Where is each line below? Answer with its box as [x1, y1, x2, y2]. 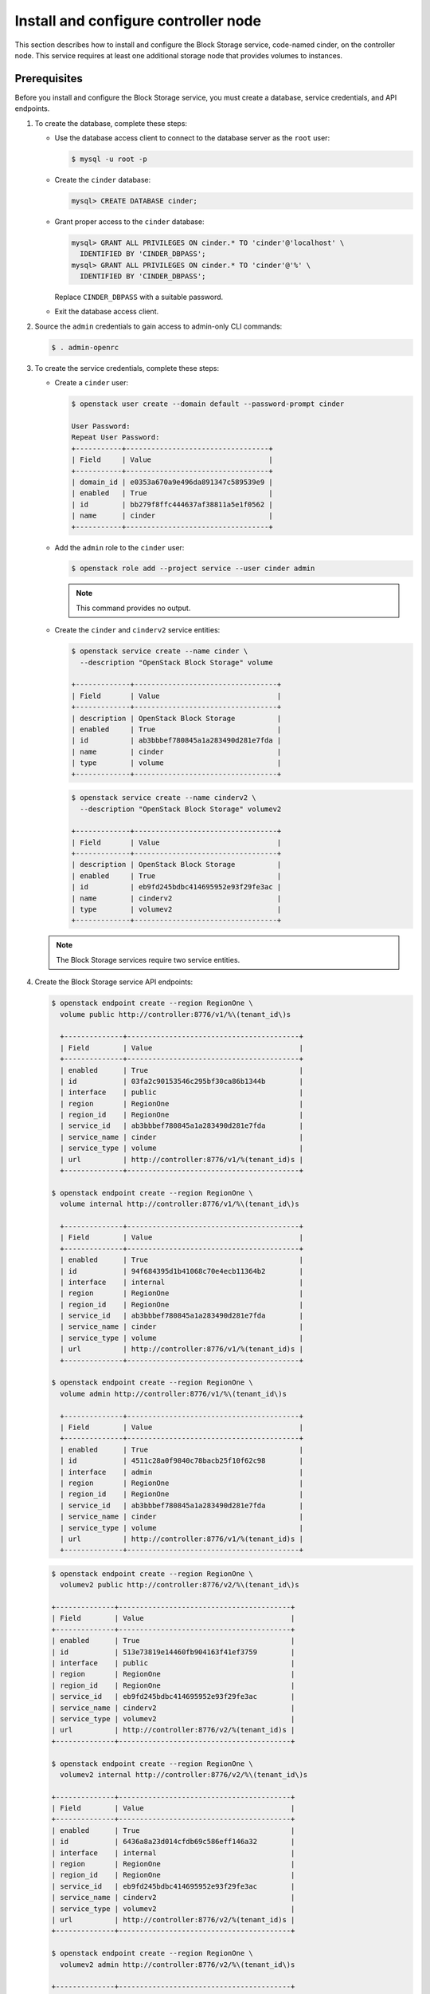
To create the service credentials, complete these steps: [34, 363, 219, 372]
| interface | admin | [60, 1468, 304, 1476]
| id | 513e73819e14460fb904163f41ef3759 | [51, 1647, 295, 1657]
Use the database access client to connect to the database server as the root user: [54, 133, 330, 143]
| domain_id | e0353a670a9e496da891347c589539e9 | [71, 477, 274, 487]
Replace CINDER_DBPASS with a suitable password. [54, 292, 224, 302]
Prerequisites [14, 72, 83, 85]
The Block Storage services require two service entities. [56, 955, 240, 964]
